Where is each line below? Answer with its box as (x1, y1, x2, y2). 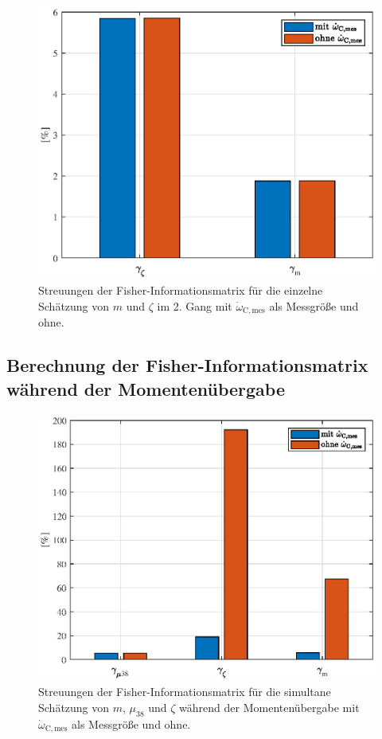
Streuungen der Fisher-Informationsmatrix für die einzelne (38, 282, 323, 299)
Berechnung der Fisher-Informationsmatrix (6, 353, 368, 377)
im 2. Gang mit (157, 298, 232, 314)
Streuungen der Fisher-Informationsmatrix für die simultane (38, 683, 331, 700)
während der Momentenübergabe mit (179, 698, 360, 715)
